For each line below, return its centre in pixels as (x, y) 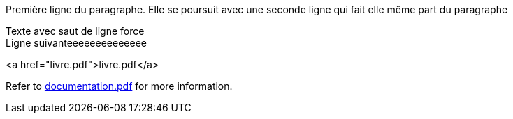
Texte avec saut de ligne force (75, 31)
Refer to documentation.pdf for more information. (119, 86)
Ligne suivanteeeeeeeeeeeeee (76, 43)
